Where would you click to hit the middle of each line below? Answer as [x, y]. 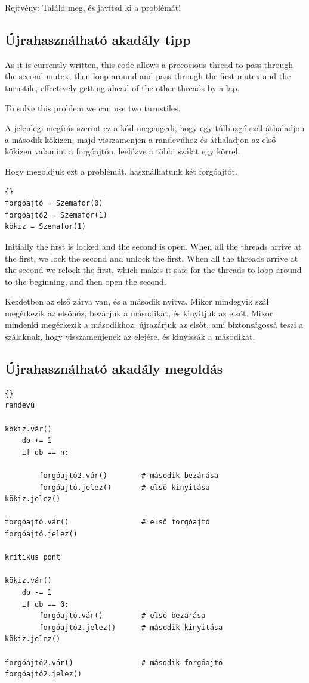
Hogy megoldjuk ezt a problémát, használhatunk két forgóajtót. [121, 171]
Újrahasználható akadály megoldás [114, 369]
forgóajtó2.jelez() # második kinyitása [131, 627]
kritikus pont [33, 558]
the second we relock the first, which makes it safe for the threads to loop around [153, 270]
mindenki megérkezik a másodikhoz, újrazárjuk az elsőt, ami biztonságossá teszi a [154, 325]
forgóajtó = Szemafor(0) [54, 204]
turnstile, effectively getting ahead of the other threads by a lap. [122, 87]
